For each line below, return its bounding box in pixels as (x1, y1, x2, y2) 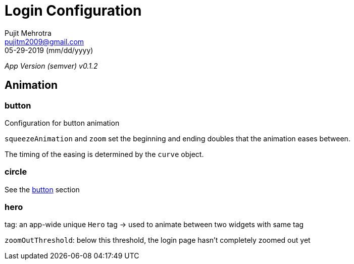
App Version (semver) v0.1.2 (5, 61, 98, 70)
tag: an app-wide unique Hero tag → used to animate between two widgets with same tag (5, 220, 304, 229)
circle (5, 167, 27, 177)
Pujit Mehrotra (5, 28, 52, 37)
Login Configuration (5, 2, 142, 19)
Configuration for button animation (5, 118, 120, 127)
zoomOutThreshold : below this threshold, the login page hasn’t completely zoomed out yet (5, 236, 311, 245)
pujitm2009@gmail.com (5, 37, 84, 46)
